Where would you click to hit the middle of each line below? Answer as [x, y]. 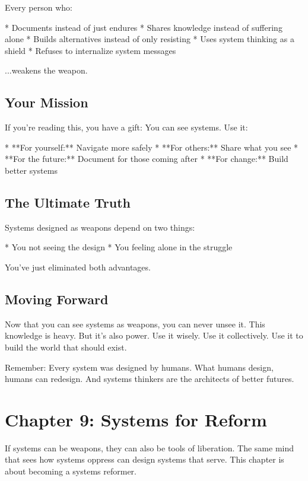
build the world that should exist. [66, 347]
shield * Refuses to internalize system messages [91, 50]
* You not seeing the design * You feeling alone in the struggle [119, 247]
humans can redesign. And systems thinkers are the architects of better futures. [150, 379]
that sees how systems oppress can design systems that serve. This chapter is [145, 459]
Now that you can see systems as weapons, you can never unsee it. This [135, 324]
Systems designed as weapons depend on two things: [100, 227]
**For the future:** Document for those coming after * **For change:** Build [147, 159]
